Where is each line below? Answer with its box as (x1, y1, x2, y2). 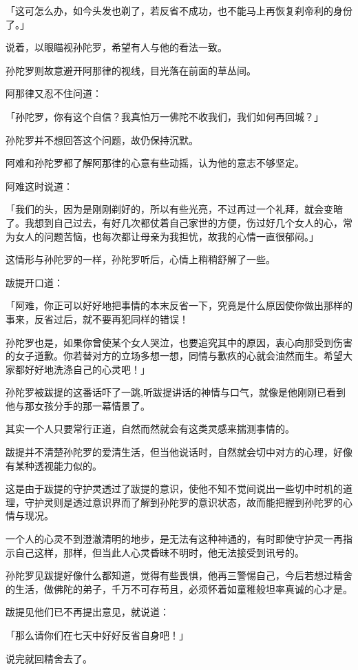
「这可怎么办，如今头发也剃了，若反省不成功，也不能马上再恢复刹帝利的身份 (6, 3, 352, 17)
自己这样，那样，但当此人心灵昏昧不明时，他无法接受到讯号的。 (14, 545, 304, 559)
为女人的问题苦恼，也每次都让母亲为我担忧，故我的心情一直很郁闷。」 (6, 229, 319, 243)
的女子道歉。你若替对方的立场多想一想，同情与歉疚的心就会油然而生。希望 (6, 348, 343, 363)
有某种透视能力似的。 (6, 458, 102, 472)
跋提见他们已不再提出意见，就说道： (6, 605, 169, 619)
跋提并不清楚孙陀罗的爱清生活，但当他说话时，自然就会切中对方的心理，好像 (6, 445, 352, 459)
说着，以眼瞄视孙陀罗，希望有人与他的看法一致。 (6, 40, 227, 54)
